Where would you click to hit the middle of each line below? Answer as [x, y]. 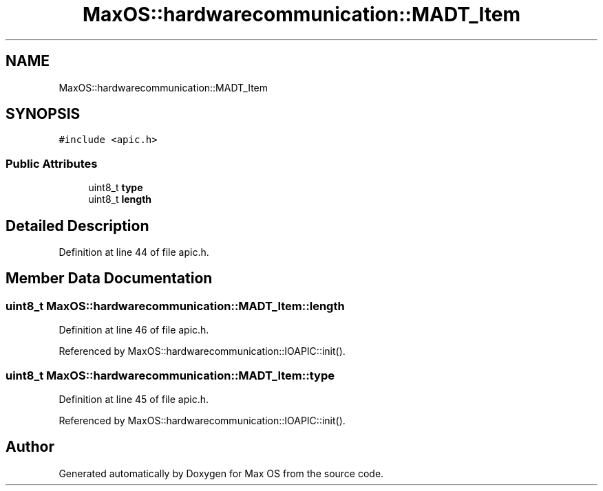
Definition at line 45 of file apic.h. [134, 399]
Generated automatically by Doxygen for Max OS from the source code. [221, 473]
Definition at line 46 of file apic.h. [134, 330]
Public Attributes [52, 163]
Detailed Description [77, 226]
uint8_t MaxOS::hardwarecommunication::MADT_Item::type [170, 375]
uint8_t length [120, 199]
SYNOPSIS [43, 114]
